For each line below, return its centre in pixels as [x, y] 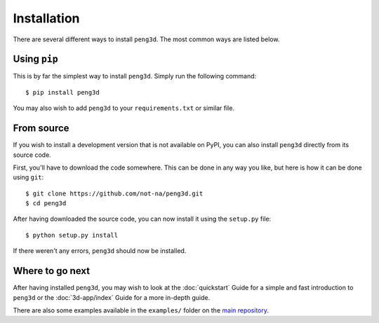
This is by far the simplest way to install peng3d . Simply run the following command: [135, 76]
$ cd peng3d [46, 204]
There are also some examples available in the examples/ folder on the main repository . [141, 310]
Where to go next [52, 271]
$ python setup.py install [72, 235]
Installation [46, 18]
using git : [28, 177]
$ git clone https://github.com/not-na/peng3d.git [114, 193]
